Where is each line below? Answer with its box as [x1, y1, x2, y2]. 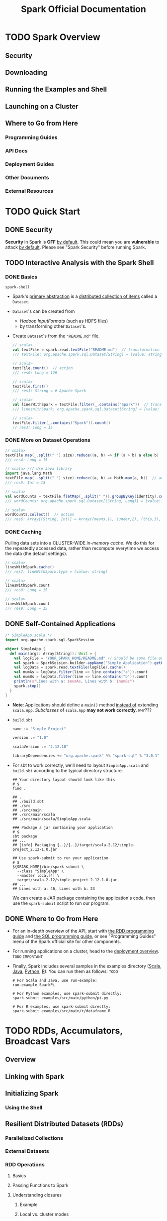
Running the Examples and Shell [5, 85, 107, 94]
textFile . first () [12, 384, 49, 389]
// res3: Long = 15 [12, 425, 53, 430]
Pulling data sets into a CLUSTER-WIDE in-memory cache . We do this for [5, 540, 155, 546]
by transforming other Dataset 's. [19, 323, 86, 329]
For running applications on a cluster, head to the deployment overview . [12, 948, 160, 954]
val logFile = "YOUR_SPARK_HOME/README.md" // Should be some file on [14, 656, 164, 661]
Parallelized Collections [5, 1134, 64, 1141]
